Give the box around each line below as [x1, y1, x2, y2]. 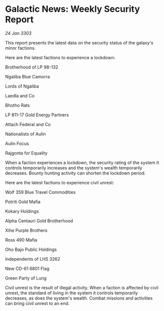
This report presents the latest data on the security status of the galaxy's [5, 39, 154, 45]
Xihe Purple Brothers [5, 227, 48, 233]
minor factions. [5, 45, 36, 51]
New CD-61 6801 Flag [5, 265, 49, 272]
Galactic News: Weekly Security [5, 3, 140, 15]
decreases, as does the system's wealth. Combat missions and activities [5, 295, 153, 301]
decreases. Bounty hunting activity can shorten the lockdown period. [5, 170, 146, 176]
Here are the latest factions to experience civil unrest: [5, 179, 115, 185]
